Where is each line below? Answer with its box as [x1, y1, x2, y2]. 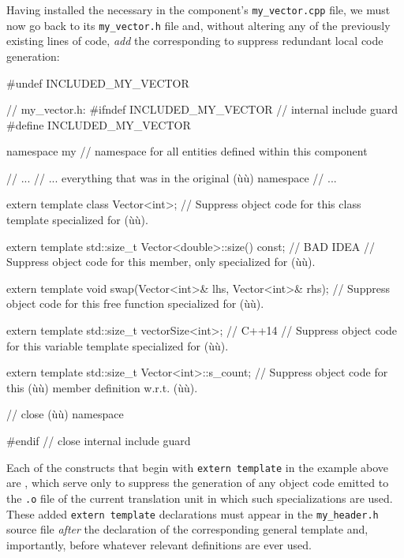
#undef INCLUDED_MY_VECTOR [6, 74, 189, 91]
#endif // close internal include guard [6, 433, 191, 448]
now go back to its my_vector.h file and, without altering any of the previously [6, 17, 391, 33]
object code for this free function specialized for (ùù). [6, 295, 264, 312]
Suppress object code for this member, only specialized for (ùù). [6, 253, 316, 270]
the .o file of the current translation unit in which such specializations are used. [6, 489, 393, 506]
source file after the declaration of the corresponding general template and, [6, 521, 368, 537]
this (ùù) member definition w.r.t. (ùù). [6, 379, 198, 395]
